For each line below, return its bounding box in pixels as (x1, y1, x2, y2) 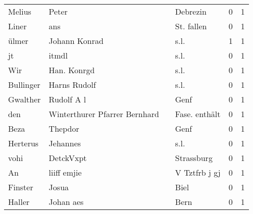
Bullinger (8, 79, 40, 90)
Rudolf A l (48, 93, 86, 105)
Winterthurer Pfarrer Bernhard (48, 108, 159, 120)
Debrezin (175, 6, 207, 17)
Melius (8, 6, 31, 17)
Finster (8, 181, 33, 193)
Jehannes (48, 137, 81, 149)
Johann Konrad (48, 35, 104, 46)
